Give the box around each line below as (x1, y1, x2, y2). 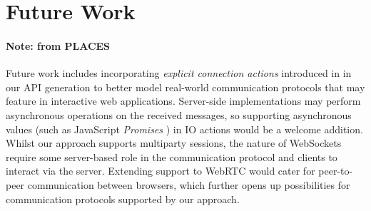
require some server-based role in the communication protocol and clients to (6, 149, 337, 164)
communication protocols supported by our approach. (6, 191, 240, 206)
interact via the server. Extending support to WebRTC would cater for (6, 163, 315, 178)
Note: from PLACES (6, 38, 111, 53)
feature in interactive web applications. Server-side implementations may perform (6, 93, 361, 108)
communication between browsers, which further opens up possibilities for (27, 177, 350, 192)
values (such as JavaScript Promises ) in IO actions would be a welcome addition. (6, 121, 363, 136)
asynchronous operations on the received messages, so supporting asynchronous (6, 107, 352, 122)
